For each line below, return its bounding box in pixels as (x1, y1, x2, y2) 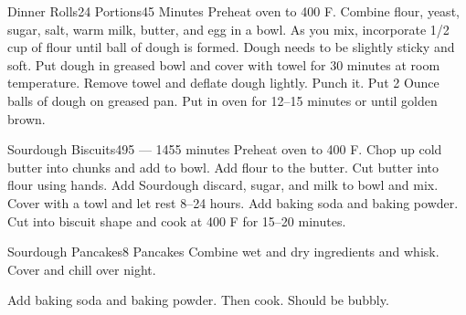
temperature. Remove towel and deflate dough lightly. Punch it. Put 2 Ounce (7, 73, 440, 92)
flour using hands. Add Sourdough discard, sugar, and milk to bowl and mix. (7, 175, 439, 194)
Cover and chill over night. (7, 259, 156, 278)
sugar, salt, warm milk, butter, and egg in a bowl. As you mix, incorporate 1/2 (7, 19, 450, 38)
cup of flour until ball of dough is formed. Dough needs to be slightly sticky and (7, 37, 455, 57)
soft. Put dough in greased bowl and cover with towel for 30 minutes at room (7, 55, 440, 74)
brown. (7, 109, 46, 128)
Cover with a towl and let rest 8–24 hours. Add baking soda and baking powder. (7, 193, 459, 212)
